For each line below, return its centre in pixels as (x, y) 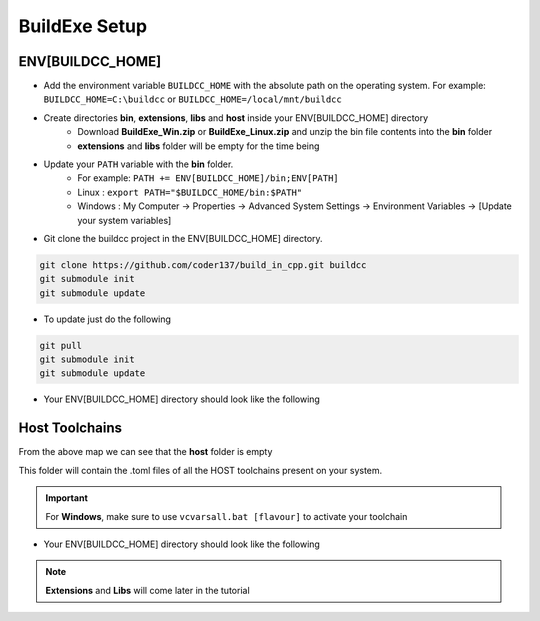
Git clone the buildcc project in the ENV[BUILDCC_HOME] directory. (183, 238)
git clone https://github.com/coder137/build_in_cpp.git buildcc (203, 264)
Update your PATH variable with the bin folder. (138, 164)
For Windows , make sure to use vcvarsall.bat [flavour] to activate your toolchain (226, 516)
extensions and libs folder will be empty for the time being (198, 146)
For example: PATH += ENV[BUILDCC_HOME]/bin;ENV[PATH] (208, 178)
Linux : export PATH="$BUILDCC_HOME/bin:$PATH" (190, 192)
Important (67, 498)
